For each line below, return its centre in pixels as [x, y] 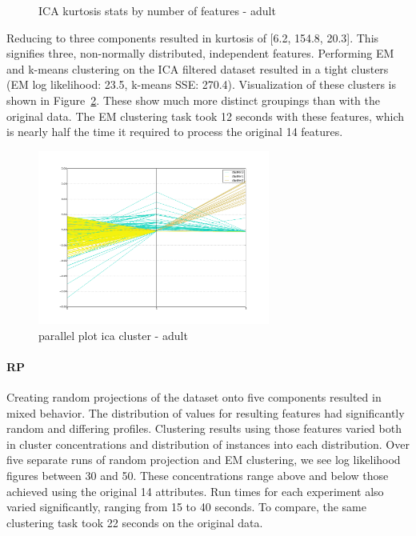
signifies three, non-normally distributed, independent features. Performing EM [200, 53]
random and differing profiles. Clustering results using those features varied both [204, 428]
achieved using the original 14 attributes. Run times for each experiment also [195, 491]
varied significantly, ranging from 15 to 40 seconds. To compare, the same [187, 507]
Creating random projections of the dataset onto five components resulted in [194, 397]
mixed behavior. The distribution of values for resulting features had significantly [206, 412]
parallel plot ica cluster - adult [113, 335]
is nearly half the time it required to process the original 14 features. [175, 132]
